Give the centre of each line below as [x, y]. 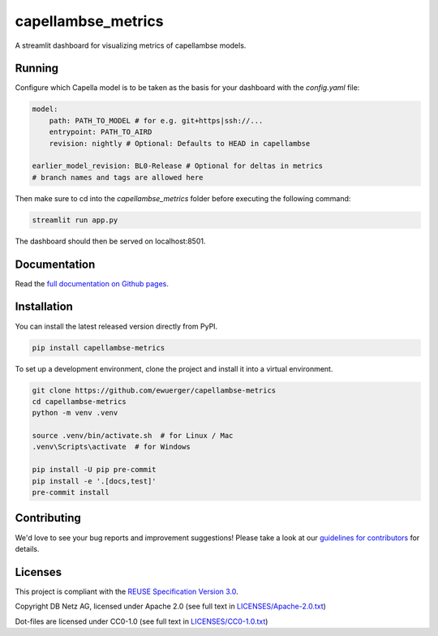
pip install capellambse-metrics [99, 348]
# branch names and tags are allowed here [118, 177]
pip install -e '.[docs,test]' [94, 481]
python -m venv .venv [75, 413]
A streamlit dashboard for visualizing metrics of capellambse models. [131, 45]
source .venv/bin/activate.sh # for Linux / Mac [133, 436]
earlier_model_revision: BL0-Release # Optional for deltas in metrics [178, 166]
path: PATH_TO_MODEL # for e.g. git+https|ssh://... [156, 120]
